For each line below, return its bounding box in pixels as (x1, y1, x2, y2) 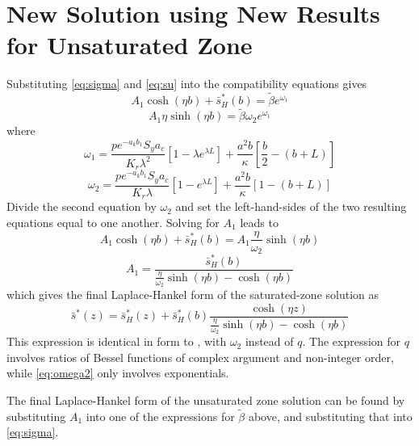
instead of (245, 333, 294, 350)
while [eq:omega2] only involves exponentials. (6, 364, 229, 381)
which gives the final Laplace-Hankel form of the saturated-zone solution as (6, 286, 379, 303)
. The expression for (302, 333, 401, 350)
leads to (240, 213, 279, 230)
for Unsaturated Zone (6, 28, 253, 61)
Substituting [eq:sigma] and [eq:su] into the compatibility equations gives (6, 75, 367, 92)
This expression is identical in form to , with (6, 333, 227, 350)
